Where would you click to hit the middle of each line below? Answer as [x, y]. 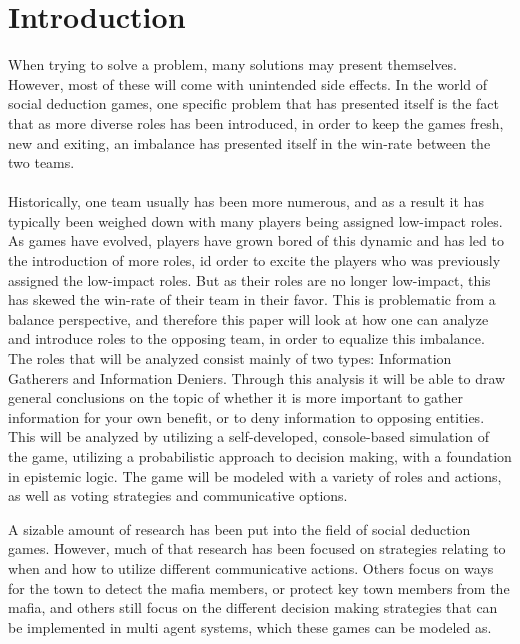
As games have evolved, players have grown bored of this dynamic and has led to [256, 240]
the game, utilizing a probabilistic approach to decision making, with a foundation [260, 456]
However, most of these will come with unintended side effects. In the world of [248, 83]
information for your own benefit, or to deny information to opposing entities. [246, 416]
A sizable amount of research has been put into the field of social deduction [239, 528]
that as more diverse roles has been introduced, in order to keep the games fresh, [256, 122]
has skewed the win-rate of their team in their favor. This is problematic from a [252, 299]
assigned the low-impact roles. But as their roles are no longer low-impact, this [249, 279]
